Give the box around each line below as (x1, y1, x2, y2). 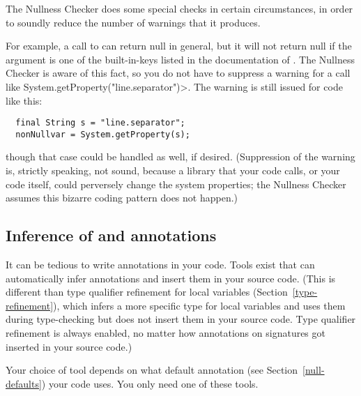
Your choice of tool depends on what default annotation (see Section (6, 363, 298, 377)
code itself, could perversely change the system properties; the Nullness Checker (6, 176, 346, 191)
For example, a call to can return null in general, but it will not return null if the (6, 38, 352, 53)
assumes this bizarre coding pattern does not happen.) (6, 190, 238, 205)
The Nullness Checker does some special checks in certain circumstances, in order (6, 1, 353, 15)
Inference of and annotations (6, 224, 217, 246)
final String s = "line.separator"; (15, 118, 185, 128)
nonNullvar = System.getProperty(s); (15, 129, 190, 139)
